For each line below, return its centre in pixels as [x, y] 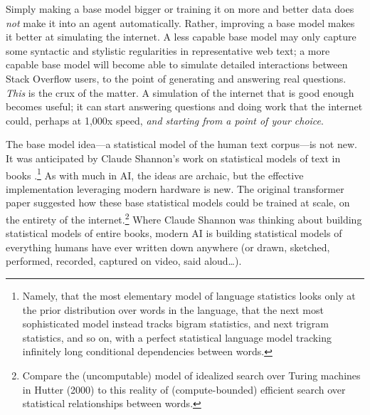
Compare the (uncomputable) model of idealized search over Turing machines [191, 375]
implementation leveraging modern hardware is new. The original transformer [175, 188]
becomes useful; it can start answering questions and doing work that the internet [184, 106]
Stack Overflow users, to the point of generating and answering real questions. [176, 78]
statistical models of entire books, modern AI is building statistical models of [174, 233]
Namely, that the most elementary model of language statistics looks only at [189, 295]
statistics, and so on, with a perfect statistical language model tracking [177, 337]
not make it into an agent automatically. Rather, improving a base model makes [180, 22]
